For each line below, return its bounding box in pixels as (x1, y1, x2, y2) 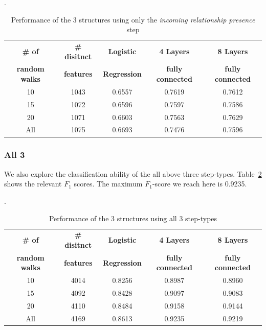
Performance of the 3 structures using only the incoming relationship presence (11, 14, 255, 25)
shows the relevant (4, 178, 62, 189)
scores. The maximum (74, 178, 143, 189)
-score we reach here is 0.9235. (152, 178, 247, 189)
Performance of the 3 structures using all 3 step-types (49, 213, 217, 223)
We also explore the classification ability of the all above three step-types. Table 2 (4, 168, 262, 179)
